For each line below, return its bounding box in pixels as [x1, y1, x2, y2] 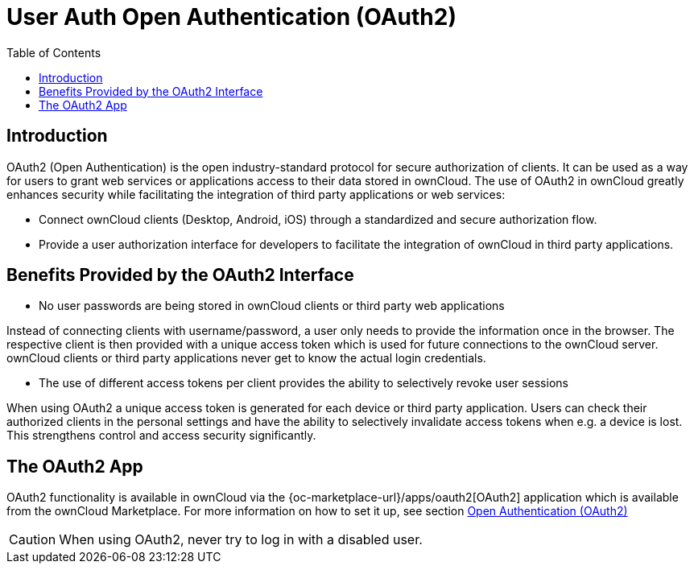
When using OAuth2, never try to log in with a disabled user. [59, 531, 423, 548]
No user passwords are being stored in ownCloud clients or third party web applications [39, 299, 505, 313]
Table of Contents [6, 45, 101, 60]
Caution [9, 531, 56, 548]
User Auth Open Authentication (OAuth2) [6, 3, 456, 31]
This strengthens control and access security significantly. [6, 428, 316, 443]
